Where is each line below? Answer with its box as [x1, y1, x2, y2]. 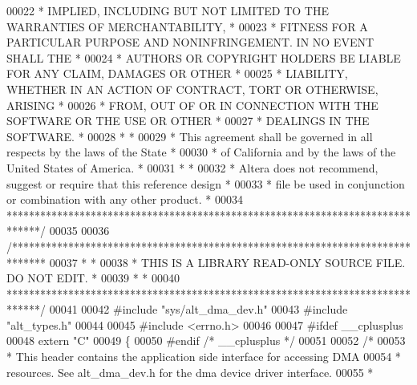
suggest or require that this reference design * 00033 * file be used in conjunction [6, 175, 405, 192]
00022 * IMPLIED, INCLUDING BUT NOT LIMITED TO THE [6, 2, 330, 18]
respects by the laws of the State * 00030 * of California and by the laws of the [6, 144, 396, 160]
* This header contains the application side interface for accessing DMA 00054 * [6, 348, 401, 365]
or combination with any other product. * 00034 [6, 191, 243, 208]
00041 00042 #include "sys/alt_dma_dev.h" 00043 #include [49, 301, 348, 318]
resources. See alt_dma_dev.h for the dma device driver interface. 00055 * [6, 363, 374, 380]
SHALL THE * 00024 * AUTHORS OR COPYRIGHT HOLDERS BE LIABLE [6, 49, 401, 66]
